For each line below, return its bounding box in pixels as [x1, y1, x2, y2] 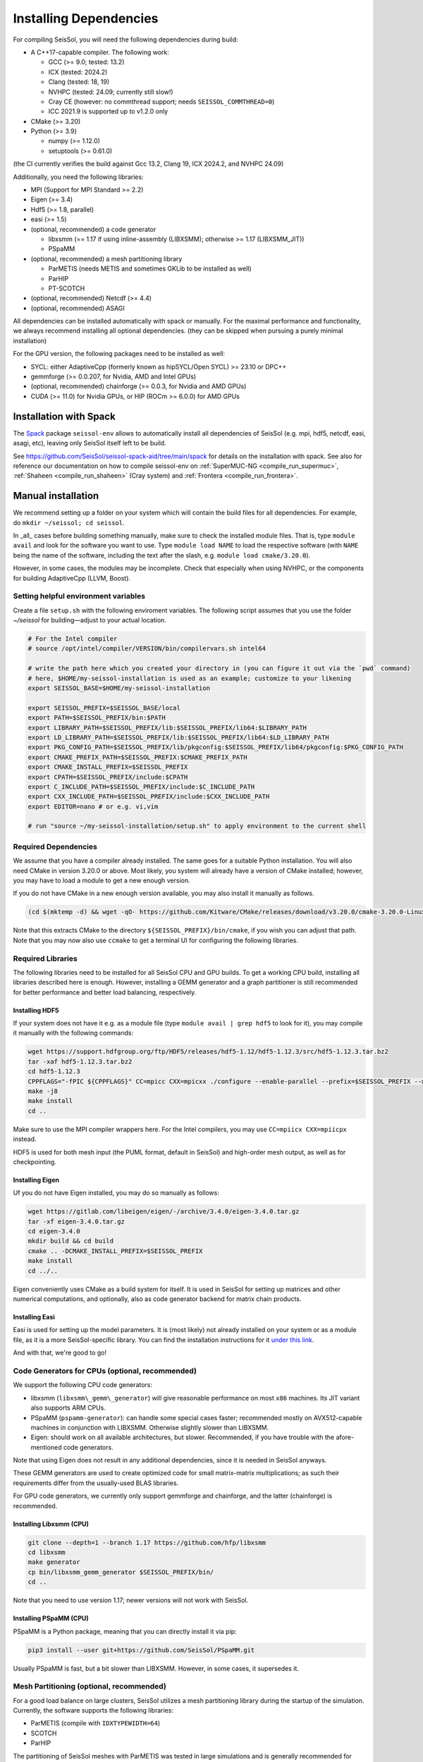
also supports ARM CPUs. [30, 1403, 106, 1412]
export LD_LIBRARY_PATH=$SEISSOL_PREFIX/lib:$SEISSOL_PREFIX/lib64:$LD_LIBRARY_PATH [27, 733, 329, 741]
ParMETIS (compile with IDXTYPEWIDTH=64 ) [30, 1719, 161, 1727]
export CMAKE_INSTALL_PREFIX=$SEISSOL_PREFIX [27, 763, 188, 771]
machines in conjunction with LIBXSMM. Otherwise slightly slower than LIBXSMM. [30, 1423, 269, 1431]
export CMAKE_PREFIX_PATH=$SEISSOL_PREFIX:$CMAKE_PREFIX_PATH [27, 753, 247, 761]
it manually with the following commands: [13, 1029, 134, 1037]
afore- [336, 1433, 355, 1441]
